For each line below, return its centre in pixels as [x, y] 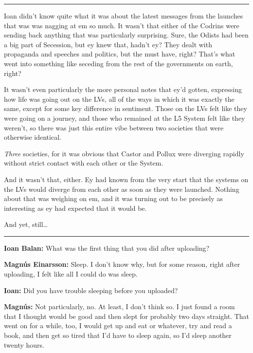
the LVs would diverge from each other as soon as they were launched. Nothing [122, 189]
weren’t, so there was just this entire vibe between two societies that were [114, 127]
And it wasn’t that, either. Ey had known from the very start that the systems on [126, 179]
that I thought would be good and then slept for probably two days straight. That [127, 316]
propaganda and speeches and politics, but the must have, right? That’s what [120, 54]
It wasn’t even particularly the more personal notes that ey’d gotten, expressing [123, 89]
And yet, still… [26, 224]
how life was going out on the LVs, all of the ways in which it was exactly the [119, 99]
